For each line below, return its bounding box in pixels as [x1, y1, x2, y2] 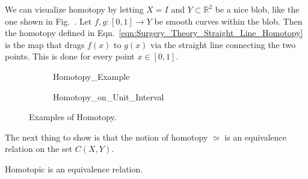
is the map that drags [5, 38, 85, 50]
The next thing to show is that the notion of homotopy [5, 130, 208, 143]
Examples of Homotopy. [29, 111, 117, 123]
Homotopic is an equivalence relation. [5, 162, 143, 175]
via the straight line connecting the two [150, 38, 296, 50]
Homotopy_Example [53, 70, 130, 82]
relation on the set [5, 142, 73, 155]
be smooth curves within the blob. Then [154, 14, 303, 27]
